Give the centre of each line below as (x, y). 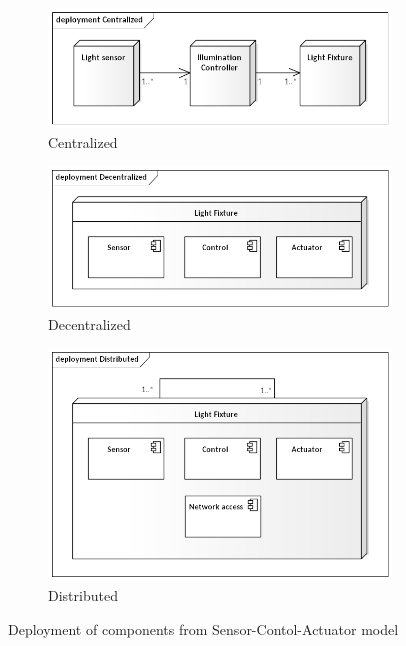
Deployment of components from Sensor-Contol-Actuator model (203, 628)
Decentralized (89, 323)
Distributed (83, 594)
